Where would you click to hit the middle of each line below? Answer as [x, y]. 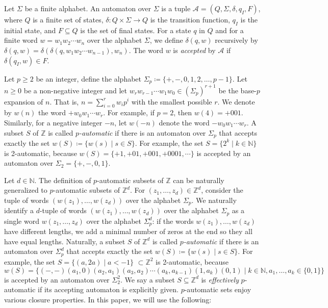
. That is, [64, 101]
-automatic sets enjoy [218, 289]
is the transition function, [190, 19]
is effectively [220, 279]
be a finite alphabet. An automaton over [88, 8]
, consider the [222, 190]
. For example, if [129, 112]
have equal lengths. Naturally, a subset [65, 241]
